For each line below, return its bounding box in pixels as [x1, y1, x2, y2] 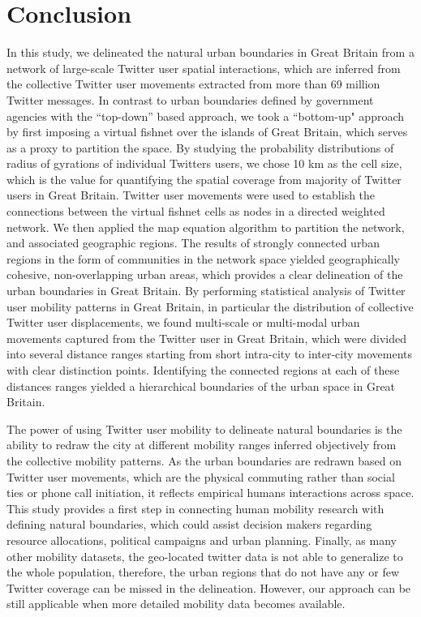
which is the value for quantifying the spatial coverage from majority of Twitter [6, 170, 402, 187]
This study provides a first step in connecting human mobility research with [6, 499, 384, 516]
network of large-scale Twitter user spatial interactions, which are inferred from [6, 59, 401, 76]
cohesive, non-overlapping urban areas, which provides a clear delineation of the [6, 266, 403, 283]
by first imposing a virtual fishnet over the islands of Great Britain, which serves [6, 123, 408, 140]
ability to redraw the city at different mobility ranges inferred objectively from [6, 436, 397, 453]
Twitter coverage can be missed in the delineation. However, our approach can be [6, 579, 411, 596]
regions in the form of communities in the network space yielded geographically [6, 250, 400, 267]
